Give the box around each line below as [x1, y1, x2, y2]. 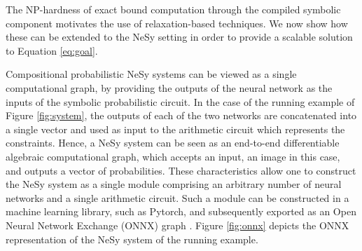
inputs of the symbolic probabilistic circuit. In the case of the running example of [6, 94, 355, 109]
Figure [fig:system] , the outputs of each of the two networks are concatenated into [6, 108, 357, 123]
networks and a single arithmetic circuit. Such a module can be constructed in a [6, 190, 349, 205]
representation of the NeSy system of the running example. [6, 231, 258, 246]
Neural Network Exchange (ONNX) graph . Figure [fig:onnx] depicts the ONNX [6, 217, 349, 232]
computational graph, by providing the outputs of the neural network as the [6, 80, 333, 95]
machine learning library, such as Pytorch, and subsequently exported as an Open [6, 204, 356, 219]
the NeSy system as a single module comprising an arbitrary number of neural [6, 177, 342, 191]
